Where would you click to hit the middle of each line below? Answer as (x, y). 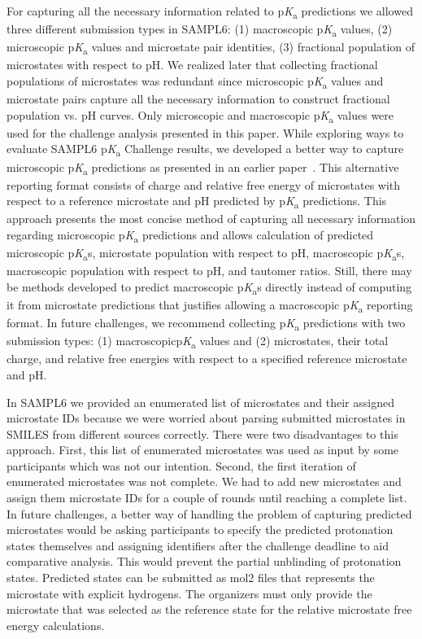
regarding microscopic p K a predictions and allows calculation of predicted (190, 235)
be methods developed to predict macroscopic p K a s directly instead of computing (209, 287)
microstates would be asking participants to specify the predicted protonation (200, 530)
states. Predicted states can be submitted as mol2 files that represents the (191, 578)
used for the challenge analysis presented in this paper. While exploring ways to (205, 132)
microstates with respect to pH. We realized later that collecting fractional (192, 65)
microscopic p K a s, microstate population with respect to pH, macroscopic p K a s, (206, 254)
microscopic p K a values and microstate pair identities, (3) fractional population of (211, 48)
